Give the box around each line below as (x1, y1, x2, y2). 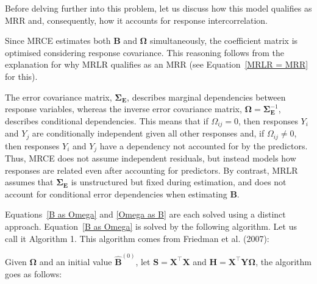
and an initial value (39, 255, 112, 268)
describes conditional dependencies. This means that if (5, 114, 208, 127)
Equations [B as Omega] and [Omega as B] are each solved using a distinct (5, 208, 286, 221)
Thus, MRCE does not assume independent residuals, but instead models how (5, 152, 296, 165)
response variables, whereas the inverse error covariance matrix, (5, 102, 242, 115)
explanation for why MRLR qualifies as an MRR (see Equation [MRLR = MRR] (5, 58, 308, 71)
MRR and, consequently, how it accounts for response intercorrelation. (5, 13, 268, 26)
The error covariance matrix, (5, 90, 112, 103)
